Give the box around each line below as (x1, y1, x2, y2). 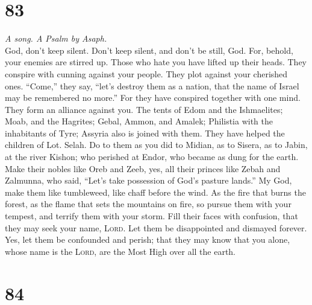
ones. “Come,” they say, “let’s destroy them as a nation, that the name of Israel (5, 79, 299, 92)
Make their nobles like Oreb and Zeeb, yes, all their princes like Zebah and (5, 162, 281, 175)
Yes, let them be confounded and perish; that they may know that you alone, (5, 233, 290, 246)
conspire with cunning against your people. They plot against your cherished (5, 67, 288, 80)
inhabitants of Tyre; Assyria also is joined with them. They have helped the (5, 126, 285, 139)
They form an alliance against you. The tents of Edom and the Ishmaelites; (5, 103, 283, 115)
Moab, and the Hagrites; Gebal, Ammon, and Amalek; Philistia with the (5, 115, 273, 127)
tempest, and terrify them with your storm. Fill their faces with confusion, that (5, 210, 298, 222)
